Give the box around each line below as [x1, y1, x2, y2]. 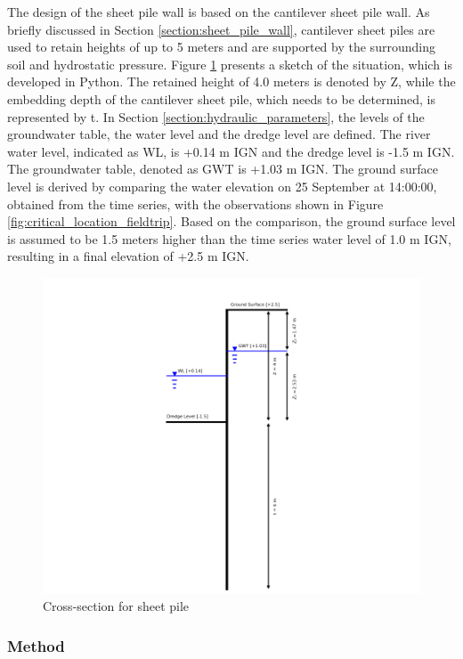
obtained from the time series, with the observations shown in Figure [7, 194, 384, 213]
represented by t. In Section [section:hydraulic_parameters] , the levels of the [7, 107, 425, 126]
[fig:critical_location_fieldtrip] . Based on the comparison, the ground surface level [7, 212, 456, 231]
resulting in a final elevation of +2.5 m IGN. [7, 247, 249, 265]
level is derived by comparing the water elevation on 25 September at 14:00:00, [7, 176, 437, 195]
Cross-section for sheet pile [43, 597, 190, 615]
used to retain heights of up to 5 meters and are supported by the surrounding [7, 37, 435, 56]
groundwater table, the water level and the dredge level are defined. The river [7, 125, 431, 143]
